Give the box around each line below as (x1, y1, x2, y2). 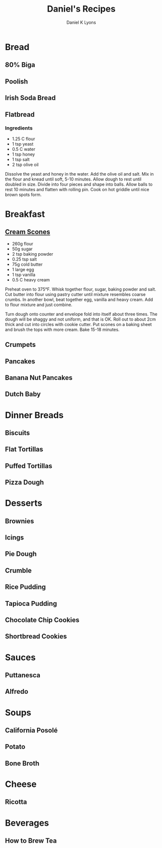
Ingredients (5, 125, 33, 131)
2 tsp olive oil (12, 162, 39, 167)
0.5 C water (12, 146, 35, 152)
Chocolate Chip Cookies (5, 616, 80, 624)
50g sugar (12, 246, 33, 252)
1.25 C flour (12, 136, 35, 142)
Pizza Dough (5, 478, 44, 487)
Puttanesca (5, 671, 41, 679)
